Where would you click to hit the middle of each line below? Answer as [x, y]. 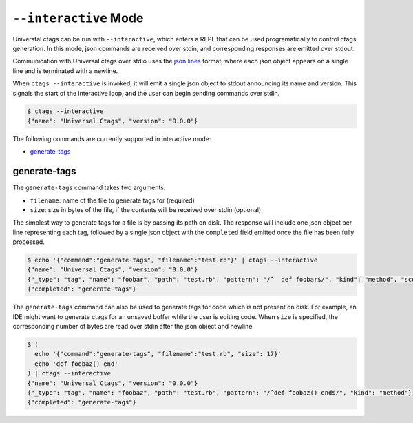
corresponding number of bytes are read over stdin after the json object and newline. [134, 327]
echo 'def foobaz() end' [76, 364]
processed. [29, 242]
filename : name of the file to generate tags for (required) [113, 200]
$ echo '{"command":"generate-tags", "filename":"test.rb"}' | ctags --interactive [172, 260]
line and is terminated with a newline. [65, 71]
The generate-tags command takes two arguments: [89, 188]
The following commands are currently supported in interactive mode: [112, 138]
